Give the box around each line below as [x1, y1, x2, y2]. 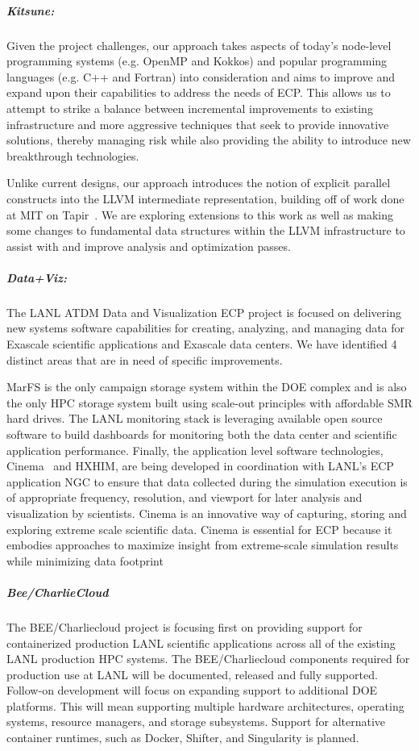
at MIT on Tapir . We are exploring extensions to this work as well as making [6, 206, 394, 223]
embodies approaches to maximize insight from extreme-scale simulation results [6, 536, 399, 553]
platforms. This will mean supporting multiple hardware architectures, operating [6, 697, 404, 714]
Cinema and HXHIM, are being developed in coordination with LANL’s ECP [6, 457, 394, 474]
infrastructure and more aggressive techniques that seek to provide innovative [6, 115, 389, 132]
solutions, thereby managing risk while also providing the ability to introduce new [6, 131, 411, 148]
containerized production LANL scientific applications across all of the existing [6, 634, 396, 651]
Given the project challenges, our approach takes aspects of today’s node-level [6, 36, 392, 53]
